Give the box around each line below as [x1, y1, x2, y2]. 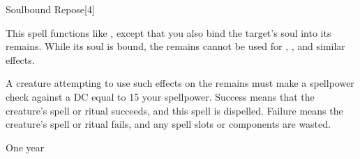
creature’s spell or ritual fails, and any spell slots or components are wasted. [6, 117, 331, 131]
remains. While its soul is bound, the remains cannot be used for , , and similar [6, 39, 345, 53]
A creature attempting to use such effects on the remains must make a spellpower [6, 76, 354, 90]
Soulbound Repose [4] [6, 2, 95, 16]
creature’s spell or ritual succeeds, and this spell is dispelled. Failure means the [6, 103, 343, 117]
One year [6, 140, 45, 154]
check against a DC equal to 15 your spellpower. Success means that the [6, 89, 315, 103]
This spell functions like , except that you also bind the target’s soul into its [6, 25, 331, 40]
